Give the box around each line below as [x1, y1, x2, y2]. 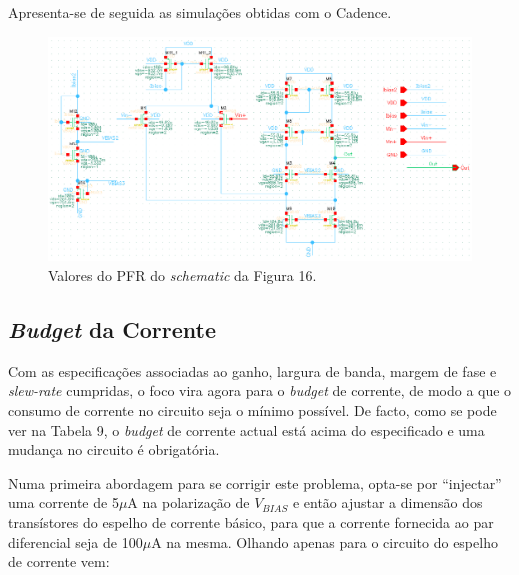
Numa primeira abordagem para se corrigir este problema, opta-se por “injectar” [8, 472, 502, 493]
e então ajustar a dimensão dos [292, 492, 483, 513]
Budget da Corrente [8, 314, 216, 344]
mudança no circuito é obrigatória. [8, 439, 220, 460]
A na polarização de [127, 492, 250, 513]
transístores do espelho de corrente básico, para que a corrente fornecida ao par [8, 511, 494, 532]
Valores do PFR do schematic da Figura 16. [48, 265, 317, 286]
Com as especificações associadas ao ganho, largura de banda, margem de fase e [8, 360, 497, 381]
